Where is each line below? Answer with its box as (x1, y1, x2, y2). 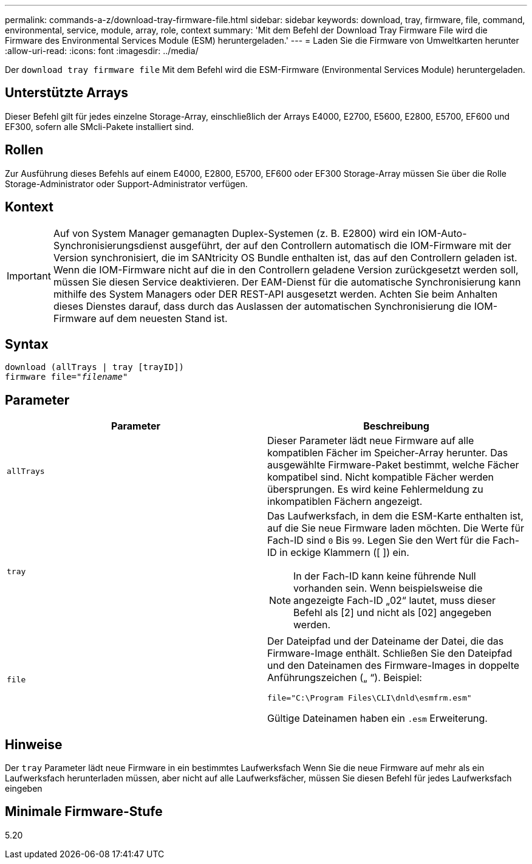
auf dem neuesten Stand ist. (99, 312, 228, 324)
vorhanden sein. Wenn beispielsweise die (293, 582, 483, 595)
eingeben (5, 783, 43, 794)
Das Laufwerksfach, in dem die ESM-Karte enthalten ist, (267, 510, 523, 523)
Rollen (5, 142, 44, 158)
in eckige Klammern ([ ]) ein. (279, 546, 409, 559)
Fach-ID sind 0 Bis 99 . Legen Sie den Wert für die (267, 534, 490, 547)
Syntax (5, 336, 49, 352)
